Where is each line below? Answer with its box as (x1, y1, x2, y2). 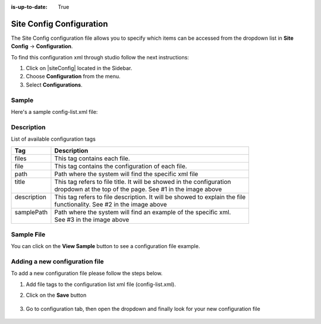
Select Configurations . (26, 81, 83, 88)
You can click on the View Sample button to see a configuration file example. (11, 243, 200, 250)
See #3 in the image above (54, 215, 130, 224)
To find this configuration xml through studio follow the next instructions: (11, 53, 190, 61)
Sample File (11, 230, 46, 239)
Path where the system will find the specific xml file (54, 170, 199, 178)
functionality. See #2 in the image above (54, 200, 168, 208)
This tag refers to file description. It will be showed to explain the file (54, 193, 246, 201)
